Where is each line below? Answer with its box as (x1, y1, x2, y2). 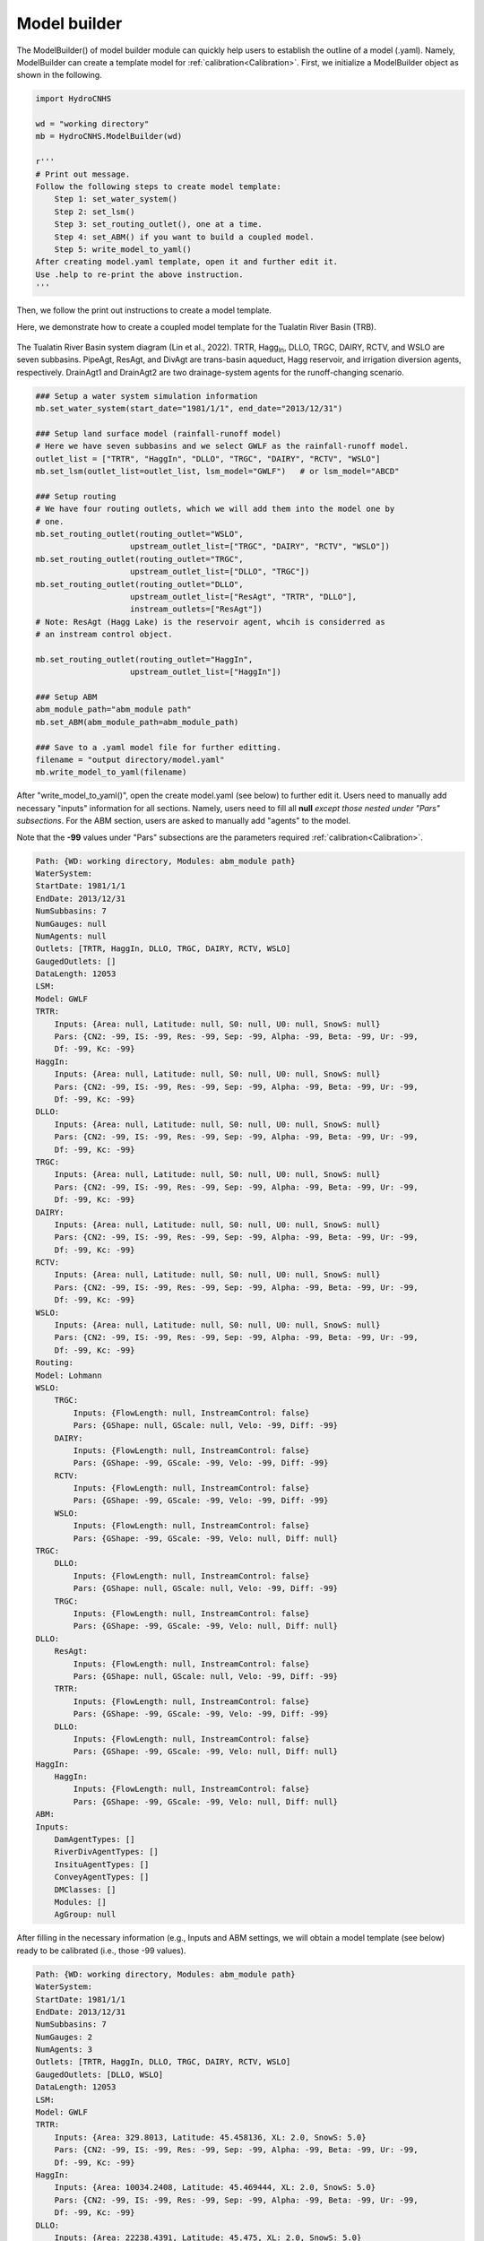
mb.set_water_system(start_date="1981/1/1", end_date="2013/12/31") (35, 403, 343, 414)
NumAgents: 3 (35, 2045, 93, 2055)
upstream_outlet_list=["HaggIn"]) (130, 667, 281, 677)
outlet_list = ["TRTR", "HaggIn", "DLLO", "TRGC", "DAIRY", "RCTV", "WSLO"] (35, 454, 381, 463)
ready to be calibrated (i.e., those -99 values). (16, 1945, 186, 1956)
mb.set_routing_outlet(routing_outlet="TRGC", (35, 554, 244, 564)
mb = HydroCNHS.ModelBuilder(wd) (35, 131, 183, 142)
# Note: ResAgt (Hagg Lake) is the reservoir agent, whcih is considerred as (35, 617, 385, 627)
